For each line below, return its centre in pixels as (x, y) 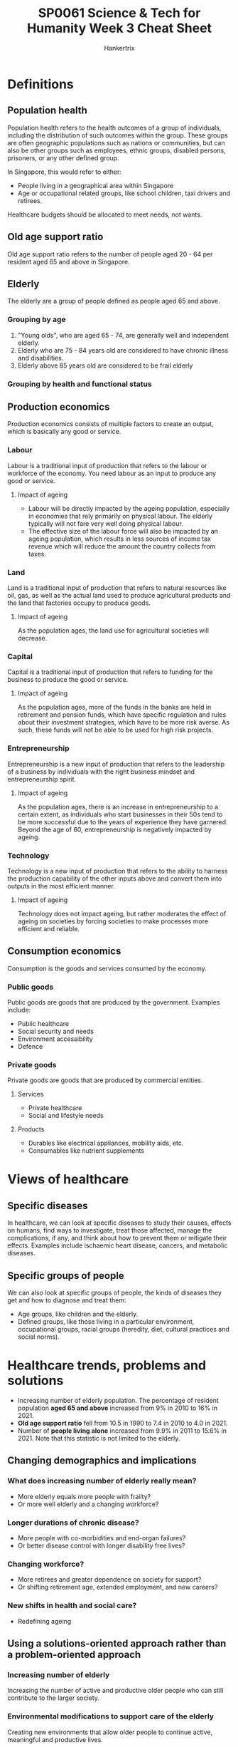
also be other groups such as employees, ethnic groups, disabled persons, (117, 150)
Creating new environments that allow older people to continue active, (110, 1732)
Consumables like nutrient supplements (86, 1151)
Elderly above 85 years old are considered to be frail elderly (105, 366)
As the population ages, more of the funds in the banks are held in (114, 707)
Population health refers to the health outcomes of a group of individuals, (114, 128)
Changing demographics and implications (102, 1461)
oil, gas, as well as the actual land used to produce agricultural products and (119, 595)
